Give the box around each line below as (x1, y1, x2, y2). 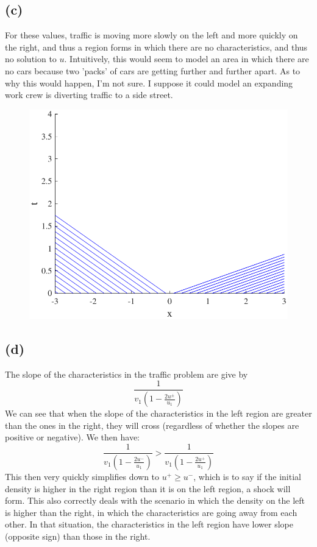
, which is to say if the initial (193, 470, 301, 482)
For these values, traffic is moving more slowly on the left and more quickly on (5, 29, 298, 41)
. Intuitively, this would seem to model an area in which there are (64, 52, 309, 65)
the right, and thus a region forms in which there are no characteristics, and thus (5, 40, 308, 53)
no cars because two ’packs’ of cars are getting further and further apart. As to (5, 64, 301, 77)
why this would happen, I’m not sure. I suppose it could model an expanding (5, 76, 293, 89)
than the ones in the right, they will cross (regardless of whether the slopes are (5, 418, 299, 431)
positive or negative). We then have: (5, 431, 140, 443)
